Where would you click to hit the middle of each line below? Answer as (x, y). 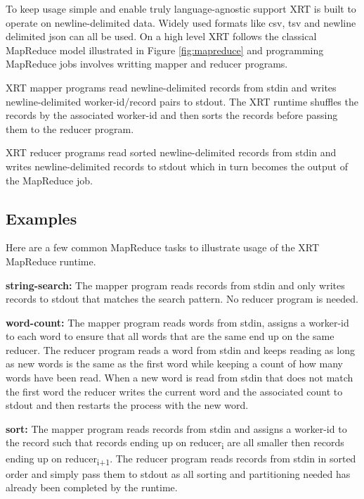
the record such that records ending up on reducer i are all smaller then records (175, 443)
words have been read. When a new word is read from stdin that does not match (180, 378)
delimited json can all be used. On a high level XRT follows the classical (161, 36)
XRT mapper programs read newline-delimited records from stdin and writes (171, 87)
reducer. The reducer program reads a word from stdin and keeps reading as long (180, 349)
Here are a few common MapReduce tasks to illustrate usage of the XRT (163, 247)
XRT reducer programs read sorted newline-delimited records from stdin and (171, 152)
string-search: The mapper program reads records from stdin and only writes (175, 285)
